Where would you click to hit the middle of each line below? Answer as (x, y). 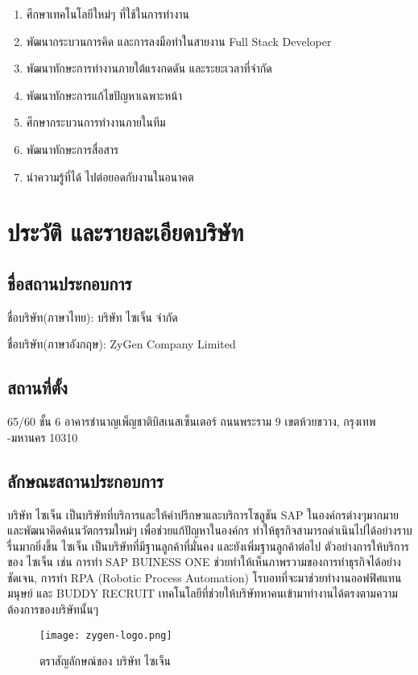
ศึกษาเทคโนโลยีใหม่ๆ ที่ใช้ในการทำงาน (108, 14)
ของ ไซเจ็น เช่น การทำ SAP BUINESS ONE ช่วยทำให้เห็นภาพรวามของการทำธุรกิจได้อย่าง (204, 562)
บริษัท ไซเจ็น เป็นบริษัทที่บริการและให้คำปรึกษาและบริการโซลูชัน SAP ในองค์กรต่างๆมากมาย (203, 514)
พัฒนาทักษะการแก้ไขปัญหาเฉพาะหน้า (104, 95)
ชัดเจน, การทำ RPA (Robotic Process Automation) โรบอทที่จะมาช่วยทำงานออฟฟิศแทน (205, 577)
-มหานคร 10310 (43, 437)
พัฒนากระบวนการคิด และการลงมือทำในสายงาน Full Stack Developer (179, 41)
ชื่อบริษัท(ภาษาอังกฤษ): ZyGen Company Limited (122, 344)
